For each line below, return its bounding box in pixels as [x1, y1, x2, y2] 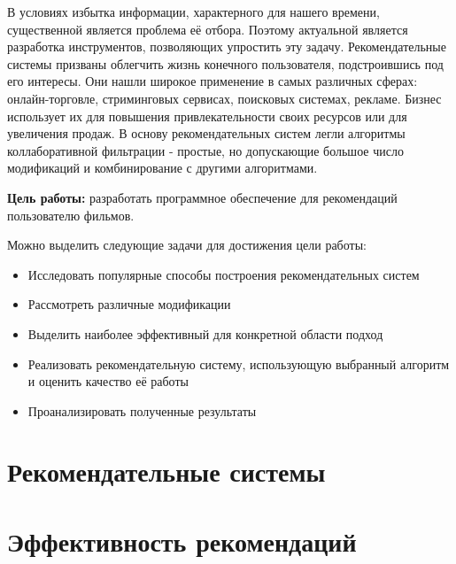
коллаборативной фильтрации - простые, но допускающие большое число [7, 141, 404, 159]
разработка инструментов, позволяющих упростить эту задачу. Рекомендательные [7, 37, 446, 56]
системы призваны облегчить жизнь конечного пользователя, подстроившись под [7, 54, 444, 73]
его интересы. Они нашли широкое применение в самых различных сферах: [7, 72, 418, 90]
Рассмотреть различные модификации [27, 295, 231, 313]
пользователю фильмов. [7, 205, 135, 224]
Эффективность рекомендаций [7, 522, 357, 559]
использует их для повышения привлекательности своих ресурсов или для [7, 106, 407, 125]
